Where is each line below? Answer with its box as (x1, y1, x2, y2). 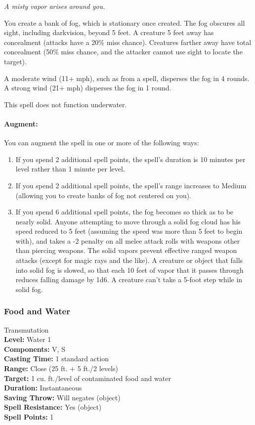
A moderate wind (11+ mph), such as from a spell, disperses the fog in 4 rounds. (4, 73, 250, 83)
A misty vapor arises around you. (4, 1, 105, 11)
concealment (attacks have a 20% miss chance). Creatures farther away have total (4, 37, 252, 47)
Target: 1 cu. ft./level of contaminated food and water (4, 373, 171, 383)
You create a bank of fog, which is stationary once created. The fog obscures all (4, 17, 245, 28)
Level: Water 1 (4, 334, 51, 344)
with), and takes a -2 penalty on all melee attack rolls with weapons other (15, 235, 240, 246)
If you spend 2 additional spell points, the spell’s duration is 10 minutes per (15, 154, 246, 164)
